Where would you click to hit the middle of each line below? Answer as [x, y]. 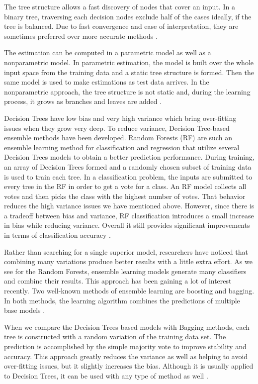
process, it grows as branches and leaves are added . [83, 101]
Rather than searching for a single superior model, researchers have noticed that [126, 251]
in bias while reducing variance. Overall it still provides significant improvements [127, 225]
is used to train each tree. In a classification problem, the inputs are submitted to [128, 176]
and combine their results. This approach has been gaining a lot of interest [118, 281]
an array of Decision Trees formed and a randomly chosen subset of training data [128, 166]
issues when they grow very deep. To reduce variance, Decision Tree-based [117, 128]
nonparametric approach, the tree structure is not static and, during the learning [127, 91]
